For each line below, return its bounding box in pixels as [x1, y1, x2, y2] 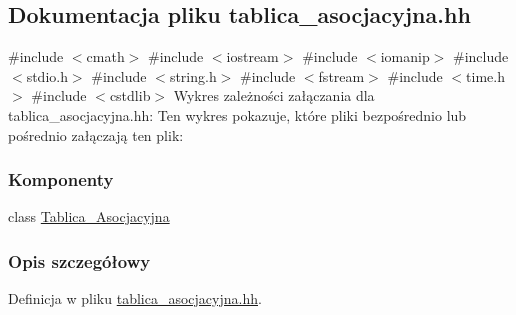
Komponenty [8, 167, 114, 192]
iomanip [380, 46, 430, 67]
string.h [169, 65, 217, 86]
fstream [318, 65, 365, 86]
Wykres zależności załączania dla [173, 85, 375, 106]
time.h [466, 65, 505, 86]
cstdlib [109, 85, 151, 106]
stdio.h [26, 65, 68, 86]
